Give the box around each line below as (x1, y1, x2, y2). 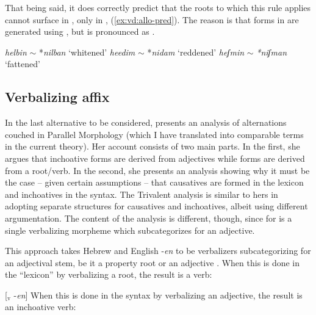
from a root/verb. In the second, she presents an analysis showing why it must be (5, 164, 310, 176)
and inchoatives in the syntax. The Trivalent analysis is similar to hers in (5, 187, 278, 200)
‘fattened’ (5, 57, 40, 70)
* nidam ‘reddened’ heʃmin (147, 45, 245, 58)
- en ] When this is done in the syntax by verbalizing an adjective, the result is (13, 288, 303, 301)
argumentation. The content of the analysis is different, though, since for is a (5, 211, 292, 224)
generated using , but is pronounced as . (5, 25, 155, 38)
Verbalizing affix (5, 87, 110, 106)
